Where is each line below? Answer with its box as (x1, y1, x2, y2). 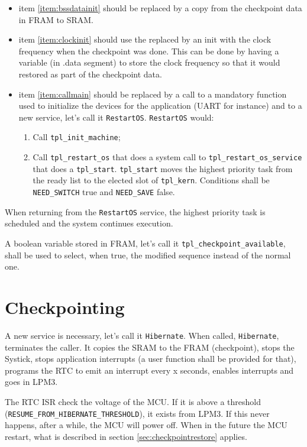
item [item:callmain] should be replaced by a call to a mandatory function (18, 88, 287, 100)
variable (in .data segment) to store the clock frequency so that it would (18, 56, 280, 69)
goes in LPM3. (5, 375, 58, 388)
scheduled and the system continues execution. (5, 217, 173, 229)
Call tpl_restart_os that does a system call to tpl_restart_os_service (33, 151, 302, 163)
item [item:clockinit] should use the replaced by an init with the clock (18, 33, 272, 46)
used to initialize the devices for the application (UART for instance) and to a (18, 99, 302, 112)
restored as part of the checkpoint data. (18, 67, 162, 80)
